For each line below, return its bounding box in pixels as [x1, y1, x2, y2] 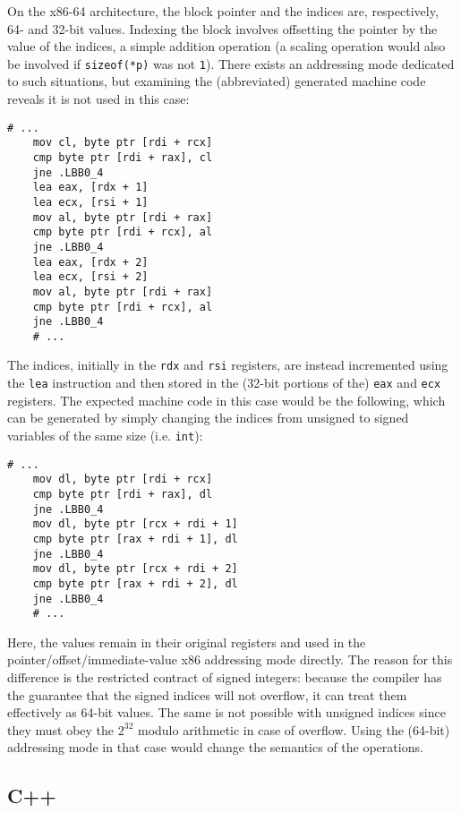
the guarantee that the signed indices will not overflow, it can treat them [7, 685, 407, 704]
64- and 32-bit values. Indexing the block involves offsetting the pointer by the [7, 19, 438, 38]
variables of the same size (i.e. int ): [7, 425, 203, 444]
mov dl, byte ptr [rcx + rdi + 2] [32, 562, 238, 576]
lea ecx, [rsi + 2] [32, 270, 149, 284]
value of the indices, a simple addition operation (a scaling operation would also [7, 37, 446, 56]
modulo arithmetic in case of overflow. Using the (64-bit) [137, 720, 450, 739]
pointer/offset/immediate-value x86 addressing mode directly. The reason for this [7, 650, 453, 669]
